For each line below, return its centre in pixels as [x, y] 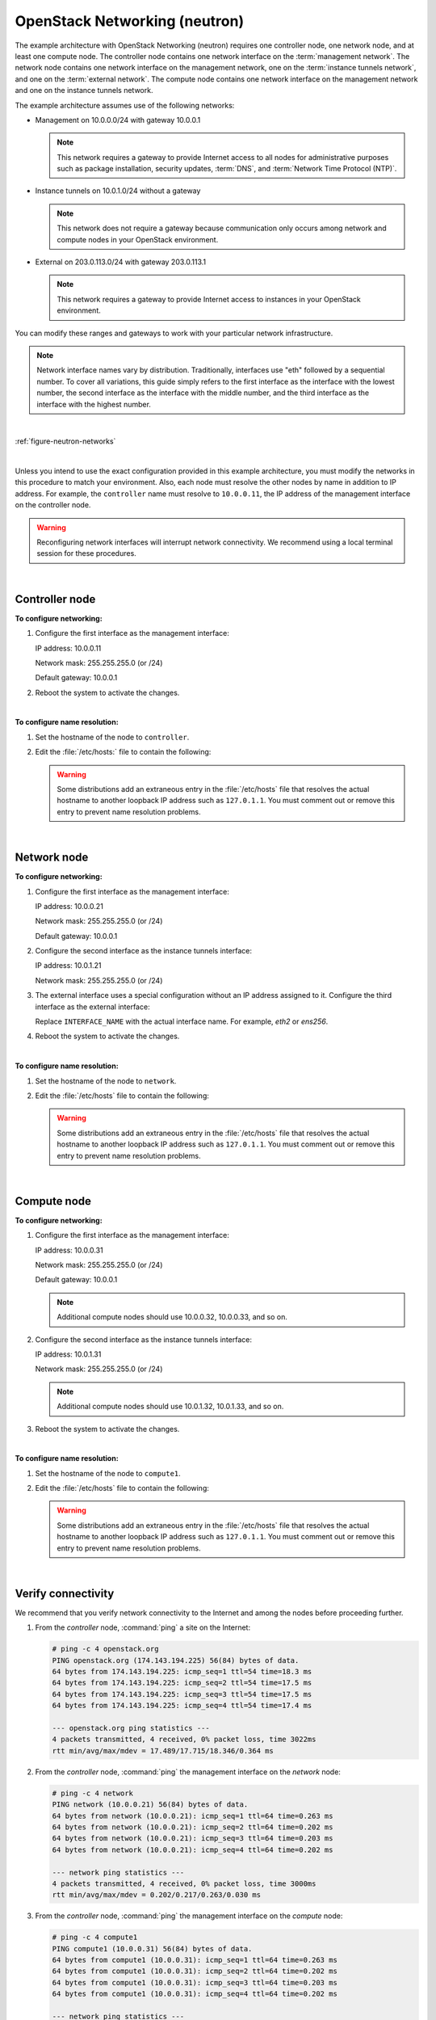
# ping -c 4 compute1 [95, 1938]
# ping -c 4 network [92, 1793]
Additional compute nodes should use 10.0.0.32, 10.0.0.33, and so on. [172, 1317]
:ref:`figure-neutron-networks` [65, 441]
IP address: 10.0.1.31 [68, 1354]
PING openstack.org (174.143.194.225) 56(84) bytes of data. [176, 1660]
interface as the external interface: [92, 1007]
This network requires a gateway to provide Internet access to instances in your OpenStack [209, 299]
